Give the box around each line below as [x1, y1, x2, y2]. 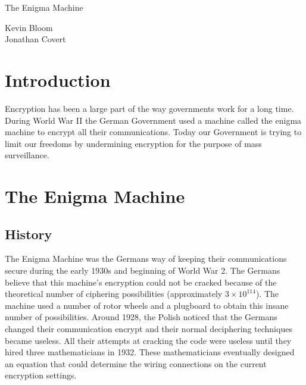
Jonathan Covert [5, 33, 66, 45]
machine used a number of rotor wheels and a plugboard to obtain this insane [5, 299, 289, 311]
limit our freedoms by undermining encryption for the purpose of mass [5, 137, 262, 149]
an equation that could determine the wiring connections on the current [5, 357, 267, 370]
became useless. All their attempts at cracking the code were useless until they [5, 334, 292, 346]
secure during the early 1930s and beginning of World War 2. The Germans [5, 264, 280, 277]
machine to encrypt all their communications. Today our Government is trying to [5, 126, 302, 138]
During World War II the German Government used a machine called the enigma [5, 114, 302, 126]
